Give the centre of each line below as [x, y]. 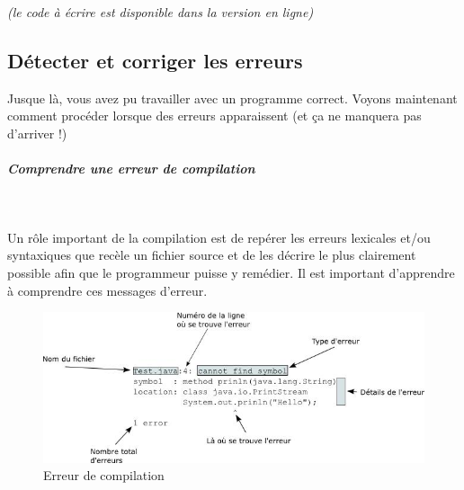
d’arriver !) [37, 133]
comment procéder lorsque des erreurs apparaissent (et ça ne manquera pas [214, 116]
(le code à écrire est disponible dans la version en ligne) [161, 12]
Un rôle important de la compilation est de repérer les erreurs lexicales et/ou [219, 237]
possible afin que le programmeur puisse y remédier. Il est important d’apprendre [231, 272]
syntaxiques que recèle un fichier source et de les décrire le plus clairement [212, 255]
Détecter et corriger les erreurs [155, 60]
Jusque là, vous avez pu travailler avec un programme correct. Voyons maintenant [232, 98]
